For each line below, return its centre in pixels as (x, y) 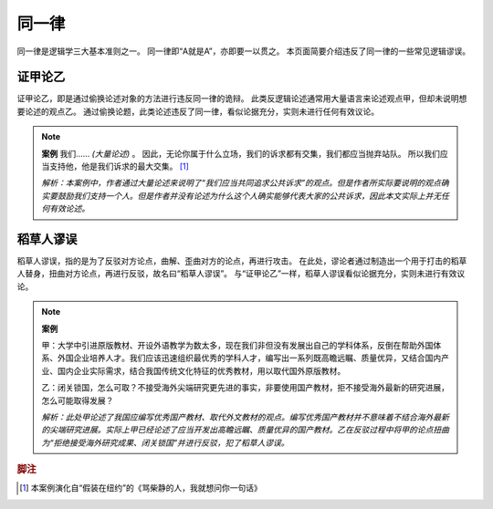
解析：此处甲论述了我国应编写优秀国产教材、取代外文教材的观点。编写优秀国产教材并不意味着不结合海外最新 (245, 417)
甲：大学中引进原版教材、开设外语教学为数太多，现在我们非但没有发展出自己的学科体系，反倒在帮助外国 (237, 346)
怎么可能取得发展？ (78, 400)
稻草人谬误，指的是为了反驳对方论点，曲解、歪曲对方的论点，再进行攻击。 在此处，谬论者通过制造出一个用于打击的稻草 (242, 261)
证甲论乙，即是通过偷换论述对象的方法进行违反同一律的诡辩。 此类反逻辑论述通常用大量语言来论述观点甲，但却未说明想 (242, 99)
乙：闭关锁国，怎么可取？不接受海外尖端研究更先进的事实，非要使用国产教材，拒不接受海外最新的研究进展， (245, 388)
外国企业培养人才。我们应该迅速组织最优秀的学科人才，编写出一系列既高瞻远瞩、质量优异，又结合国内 (249, 358)
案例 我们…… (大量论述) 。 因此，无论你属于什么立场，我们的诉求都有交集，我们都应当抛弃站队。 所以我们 (241, 153)
